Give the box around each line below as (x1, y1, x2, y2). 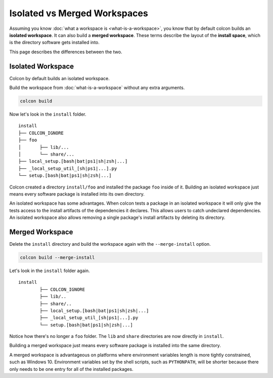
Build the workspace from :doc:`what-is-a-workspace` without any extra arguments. (9, 85, 185, 91)
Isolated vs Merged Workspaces (9, 8, 149, 19)
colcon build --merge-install (20, 254, 95, 260)
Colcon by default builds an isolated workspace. (9, 75, 110, 81)
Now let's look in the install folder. (9, 111, 86, 117)
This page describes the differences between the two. (9, 49, 122, 55)
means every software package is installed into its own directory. (9, 191, 145, 197)
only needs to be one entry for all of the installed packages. (9, 366, 133, 372)
